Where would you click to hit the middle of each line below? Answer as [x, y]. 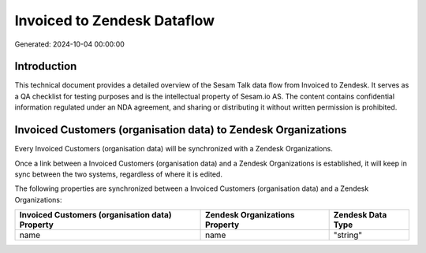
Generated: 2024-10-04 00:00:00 [70, 44]
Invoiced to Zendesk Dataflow [115, 20]
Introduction [46, 67]
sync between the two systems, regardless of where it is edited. [118, 174]
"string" [348, 235]
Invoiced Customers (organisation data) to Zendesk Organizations [181, 130]
